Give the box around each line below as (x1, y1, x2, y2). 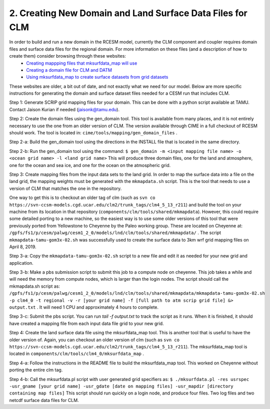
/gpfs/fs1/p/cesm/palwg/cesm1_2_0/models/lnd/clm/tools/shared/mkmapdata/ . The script (9, 230, 221, 236)
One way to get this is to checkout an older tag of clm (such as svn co (9, 194, 155, 200)
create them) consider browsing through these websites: (9, 53, 126, 59)
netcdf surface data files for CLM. (9, 397, 79, 403)
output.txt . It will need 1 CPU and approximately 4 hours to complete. (9, 304, 159, 310)
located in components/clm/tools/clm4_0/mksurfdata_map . (9, 351, 144, 357)
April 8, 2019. (9, 244, 37, 250)
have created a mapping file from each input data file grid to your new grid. (9, 320, 164, 326)
